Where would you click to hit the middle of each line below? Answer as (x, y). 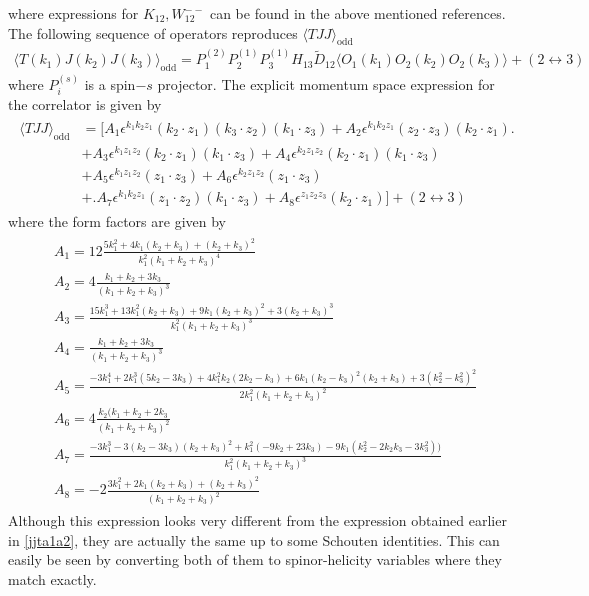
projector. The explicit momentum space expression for (326, 83)
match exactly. (52, 578)
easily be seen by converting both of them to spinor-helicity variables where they (255, 559)
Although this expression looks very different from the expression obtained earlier (257, 520)
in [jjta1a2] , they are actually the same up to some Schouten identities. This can (254, 539)
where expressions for (73, 13)
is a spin (110, 83)
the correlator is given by (85, 104)
